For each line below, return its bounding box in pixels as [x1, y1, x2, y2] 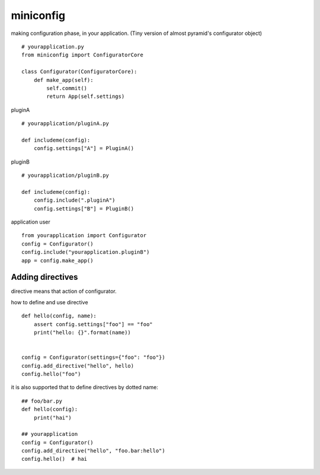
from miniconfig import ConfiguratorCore [21, 52, 143, 59]
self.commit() [46, 85, 88, 91]
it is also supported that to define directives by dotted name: [11, 384, 158, 391]
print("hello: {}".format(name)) [33, 329, 132, 336]
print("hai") [33, 414, 72, 421]
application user [11, 218, 50, 225]
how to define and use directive [11, 298, 88, 305]
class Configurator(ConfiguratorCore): [21, 68, 137, 75]
